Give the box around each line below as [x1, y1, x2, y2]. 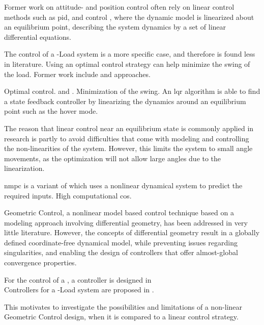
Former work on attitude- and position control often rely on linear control [4, 2, 234, 12]
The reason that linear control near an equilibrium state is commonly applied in [4, 122, 254, 133]
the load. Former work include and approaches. [4, 68, 151, 79]
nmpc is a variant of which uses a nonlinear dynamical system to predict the [4, 180, 243, 190]
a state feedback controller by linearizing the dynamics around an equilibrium [4, 95, 246, 106]
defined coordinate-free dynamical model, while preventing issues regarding [4, 237, 238, 247]
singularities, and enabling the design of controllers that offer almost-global [4, 247, 238, 258]
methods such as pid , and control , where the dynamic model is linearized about [4, 11, 254, 22]
